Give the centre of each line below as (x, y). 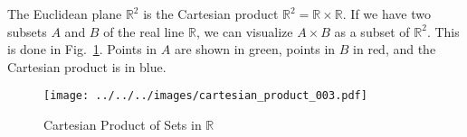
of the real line (144, 31)
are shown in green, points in (255, 49)
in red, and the (395, 49)
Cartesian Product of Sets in (123, 125)
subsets (27, 31)
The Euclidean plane (65, 14)
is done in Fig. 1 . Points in (82, 49)
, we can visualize (244, 31)
